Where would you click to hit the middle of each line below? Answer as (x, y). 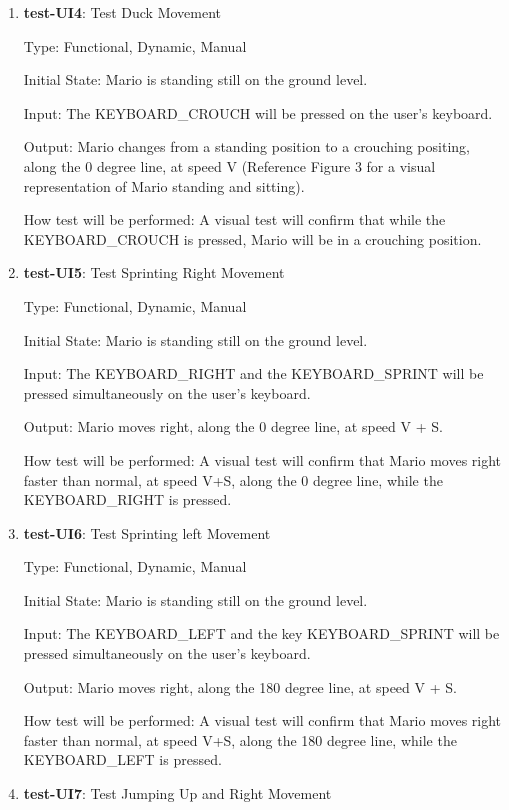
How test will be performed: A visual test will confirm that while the (234, 219)
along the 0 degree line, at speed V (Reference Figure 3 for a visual (229, 165)
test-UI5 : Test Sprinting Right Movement (154, 272)
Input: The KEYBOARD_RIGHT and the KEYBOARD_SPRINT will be (253, 373)
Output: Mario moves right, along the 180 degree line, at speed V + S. (240, 686)
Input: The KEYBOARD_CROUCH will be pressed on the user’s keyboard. (258, 112)
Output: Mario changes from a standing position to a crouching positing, (246, 146)
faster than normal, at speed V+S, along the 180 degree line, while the (240, 739)
